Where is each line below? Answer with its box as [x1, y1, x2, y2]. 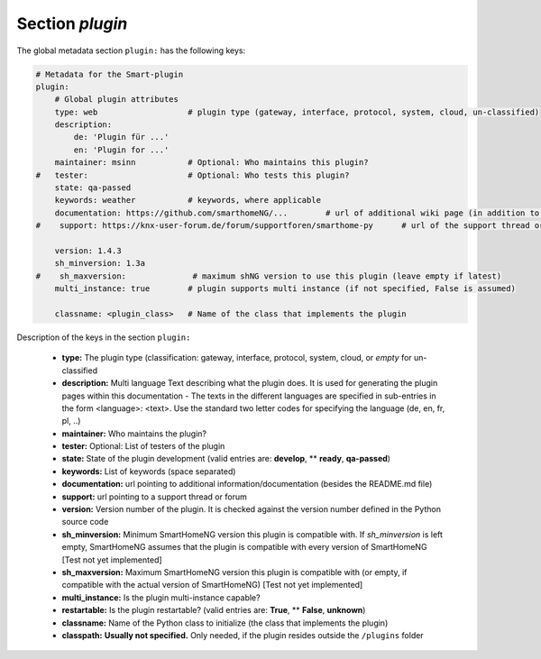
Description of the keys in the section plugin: [16, 332, 191, 343]
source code [61, 517, 109, 527]
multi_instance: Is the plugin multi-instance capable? [61, 591, 261, 603]
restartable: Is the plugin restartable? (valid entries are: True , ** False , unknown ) [61, 605, 366, 616]
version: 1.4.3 [54, 246, 122, 256]
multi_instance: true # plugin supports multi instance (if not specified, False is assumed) [54, 284, 516, 294]
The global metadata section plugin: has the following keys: [16, 45, 246, 56]
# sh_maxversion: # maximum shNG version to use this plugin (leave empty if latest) [35, 270, 502, 281]
